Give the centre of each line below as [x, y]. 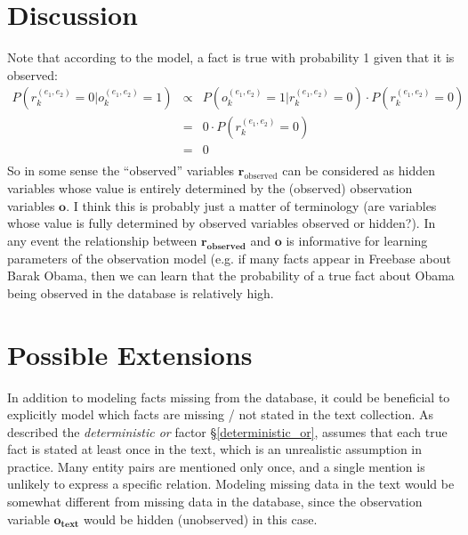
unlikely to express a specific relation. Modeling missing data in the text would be [231, 484]
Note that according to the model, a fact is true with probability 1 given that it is [231, 57]
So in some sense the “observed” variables [121, 170]
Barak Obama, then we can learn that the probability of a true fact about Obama [231, 276]
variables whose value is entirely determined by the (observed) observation [210, 188]
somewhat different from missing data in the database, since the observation [215, 502]
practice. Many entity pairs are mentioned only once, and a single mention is [216, 466]
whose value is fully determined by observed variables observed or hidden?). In [222, 223]
